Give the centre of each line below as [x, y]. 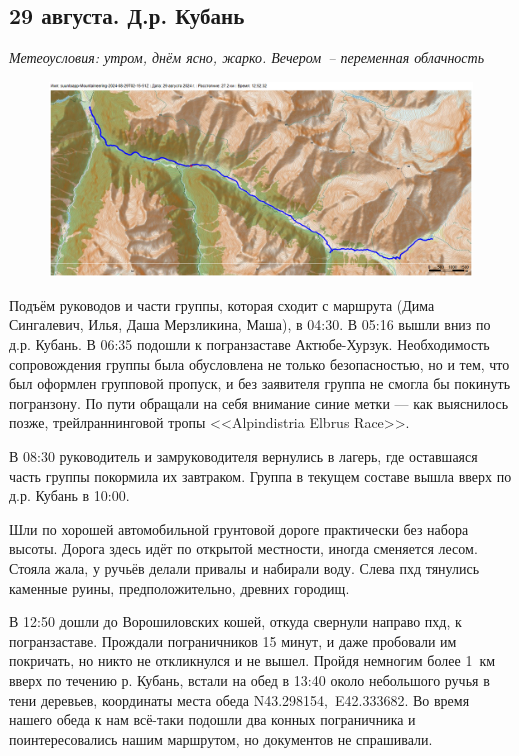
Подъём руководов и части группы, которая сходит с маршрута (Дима [222, 304]
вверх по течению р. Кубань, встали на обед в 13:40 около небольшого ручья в [249, 679]
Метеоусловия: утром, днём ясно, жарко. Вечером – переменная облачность [247, 57]
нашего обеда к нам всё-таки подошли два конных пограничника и [212, 719]
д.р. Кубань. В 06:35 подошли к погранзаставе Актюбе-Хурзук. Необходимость [249, 344]
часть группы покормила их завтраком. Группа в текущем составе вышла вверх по [260, 475]
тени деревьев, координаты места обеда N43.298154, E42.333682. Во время [239, 699]
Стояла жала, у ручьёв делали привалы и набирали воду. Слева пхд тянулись [244, 567]
